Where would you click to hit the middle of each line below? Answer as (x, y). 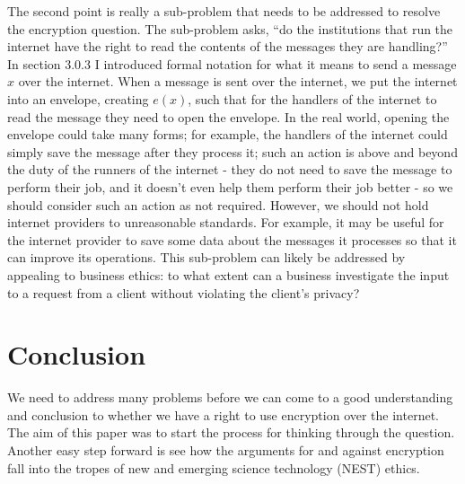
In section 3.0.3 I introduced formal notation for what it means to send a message (232, 63)
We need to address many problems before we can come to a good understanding (230, 397)
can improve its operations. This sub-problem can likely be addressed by (206, 257)
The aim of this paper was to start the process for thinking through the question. (231, 432)
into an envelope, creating (78, 98)
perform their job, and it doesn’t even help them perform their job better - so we (230, 186)
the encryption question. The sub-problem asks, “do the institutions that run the (230, 28)
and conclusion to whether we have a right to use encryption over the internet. (223, 414)
